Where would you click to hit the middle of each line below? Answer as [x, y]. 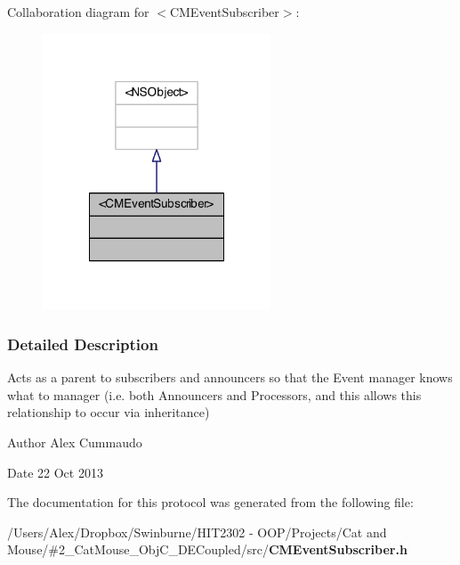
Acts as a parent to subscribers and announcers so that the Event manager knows [230, 377]
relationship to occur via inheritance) [109, 412]
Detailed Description [83, 344]
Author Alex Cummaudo [75, 442]
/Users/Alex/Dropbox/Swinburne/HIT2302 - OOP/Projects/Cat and [197, 532]
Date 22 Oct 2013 [55, 472]
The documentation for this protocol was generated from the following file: [210, 502]
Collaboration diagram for [78, 12]
